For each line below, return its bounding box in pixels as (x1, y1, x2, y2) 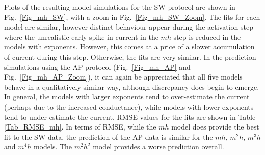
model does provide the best (171, 121, 259, 132)
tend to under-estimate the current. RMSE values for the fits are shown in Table (4, 111, 256, 122)
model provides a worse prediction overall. (93, 141, 224, 152)
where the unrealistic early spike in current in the (4, 31, 158, 42)
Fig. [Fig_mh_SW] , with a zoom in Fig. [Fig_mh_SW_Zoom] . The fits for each (4, 11, 260, 22)
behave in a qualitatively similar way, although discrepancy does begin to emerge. (4, 81, 259, 92)
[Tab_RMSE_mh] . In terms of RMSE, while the (4, 121, 156, 132)
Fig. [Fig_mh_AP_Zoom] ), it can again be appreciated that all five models (4, 71, 243, 82)
